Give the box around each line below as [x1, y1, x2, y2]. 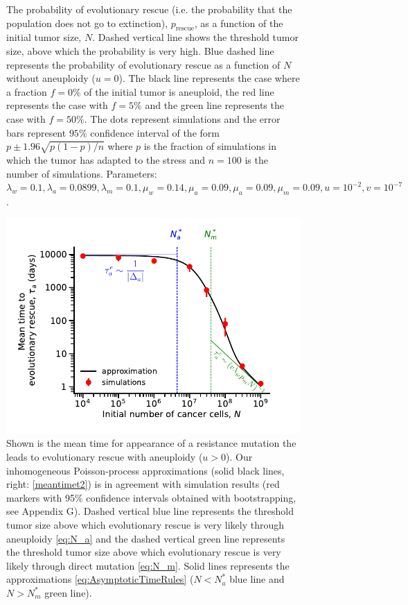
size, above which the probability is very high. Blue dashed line [6, 43, 274, 58]
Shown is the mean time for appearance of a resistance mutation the [6, 436, 296, 450]
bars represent [6, 125, 66, 139]
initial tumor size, [6, 30, 82, 44]
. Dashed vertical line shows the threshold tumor [92, 30, 299, 44]
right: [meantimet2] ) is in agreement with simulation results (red [6, 477, 280, 491]
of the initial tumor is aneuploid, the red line [84, 84, 274, 99]
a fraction [6, 84, 47, 99]
